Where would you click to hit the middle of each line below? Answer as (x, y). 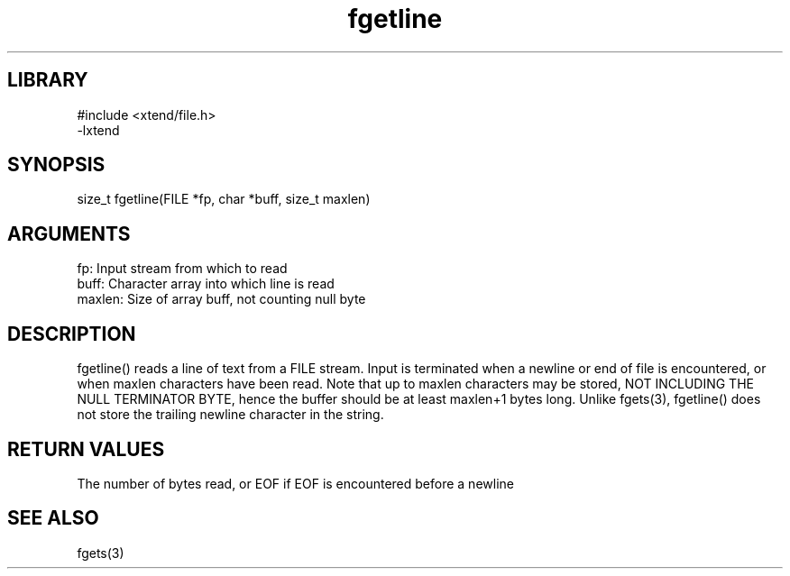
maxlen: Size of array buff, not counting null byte (221, 299)
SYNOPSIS (56, 165)
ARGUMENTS (69, 233)
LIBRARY (48, 80)
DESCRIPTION (72, 334)
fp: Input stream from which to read (182, 269)
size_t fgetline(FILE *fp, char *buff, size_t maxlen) (224, 199)
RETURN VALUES (86, 449)
